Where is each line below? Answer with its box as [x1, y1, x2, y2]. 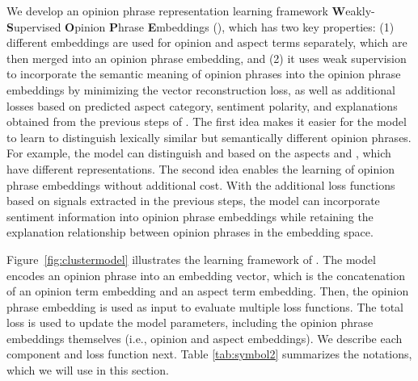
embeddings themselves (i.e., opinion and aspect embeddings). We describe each [6, 329, 403, 346]
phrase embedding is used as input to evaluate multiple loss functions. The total [6, 298, 403, 315]
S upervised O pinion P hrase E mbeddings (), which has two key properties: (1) [6, 18, 395, 35]
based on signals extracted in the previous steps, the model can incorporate [6, 192, 380, 209]
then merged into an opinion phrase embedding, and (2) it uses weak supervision [6, 49, 407, 66]
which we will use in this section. [6, 362, 169, 379]
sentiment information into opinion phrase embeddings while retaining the [6, 207, 374, 224]
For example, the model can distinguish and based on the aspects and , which [6, 144, 391, 161]
